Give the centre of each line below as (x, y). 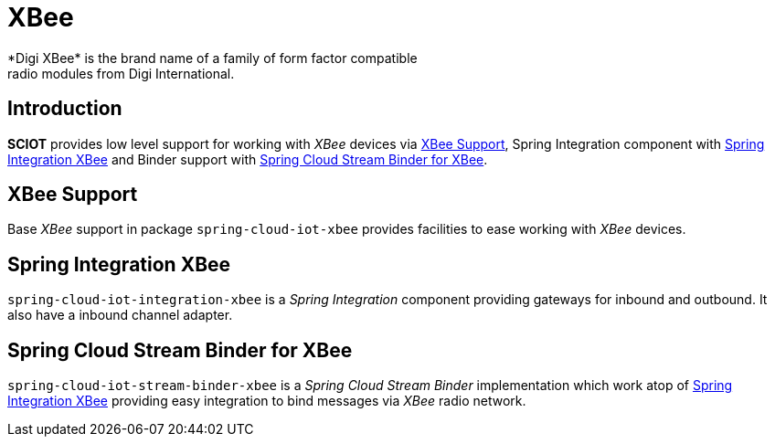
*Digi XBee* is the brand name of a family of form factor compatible (212, 58)
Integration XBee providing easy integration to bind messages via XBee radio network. (267, 401)
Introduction (65, 109)
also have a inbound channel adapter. (120, 315)
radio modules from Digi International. (121, 73)
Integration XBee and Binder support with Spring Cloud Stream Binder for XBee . (248, 159)
